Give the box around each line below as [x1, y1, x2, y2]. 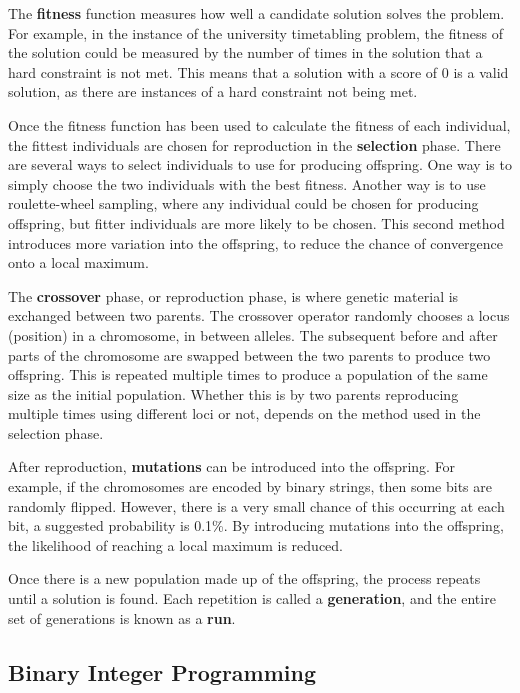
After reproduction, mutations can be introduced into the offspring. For [8, 456, 456, 477]
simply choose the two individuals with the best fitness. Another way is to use [8, 173, 486, 194]
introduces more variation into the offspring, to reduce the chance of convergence [8, 232, 504, 253]
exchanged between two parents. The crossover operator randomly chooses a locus [8, 305, 510, 326]
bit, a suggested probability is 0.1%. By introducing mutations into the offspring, [8, 515, 504, 536]
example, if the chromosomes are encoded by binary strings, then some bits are [8, 476, 493, 497]
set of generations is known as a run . [8, 607, 236, 628]
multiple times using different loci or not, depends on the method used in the [8, 403, 481, 424]
